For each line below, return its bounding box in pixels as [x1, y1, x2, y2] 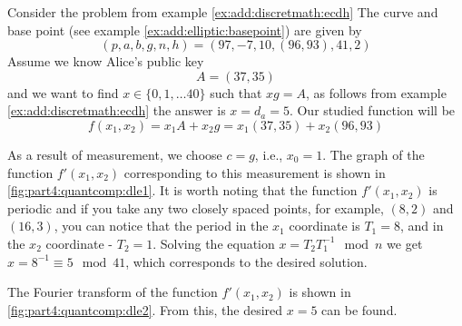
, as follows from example [305, 83, 447, 102]
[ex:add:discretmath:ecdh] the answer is [7, 101, 226, 120]
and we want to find [7, 83, 119, 102]
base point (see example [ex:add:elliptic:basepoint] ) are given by [7, 20, 362, 39]
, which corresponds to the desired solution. [125, 252, 368, 271]
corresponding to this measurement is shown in [123, 163, 386, 182]
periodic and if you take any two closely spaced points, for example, [7, 198, 384, 217]
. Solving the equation [152, 233, 275, 252]
